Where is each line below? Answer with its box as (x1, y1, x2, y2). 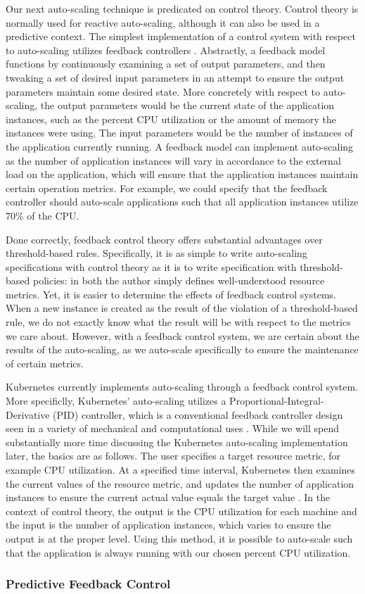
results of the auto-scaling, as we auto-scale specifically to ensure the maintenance (6, 342, 359, 357)
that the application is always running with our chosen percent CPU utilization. (6, 545, 351, 560)
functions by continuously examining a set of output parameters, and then (6, 56, 326, 71)
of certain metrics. (6, 355, 84, 370)
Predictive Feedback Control (6, 575, 171, 593)
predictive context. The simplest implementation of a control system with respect (6, 29, 356, 44)
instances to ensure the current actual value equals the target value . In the (6, 490, 331, 505)
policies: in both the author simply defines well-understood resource (32, 273, 325, 288)
